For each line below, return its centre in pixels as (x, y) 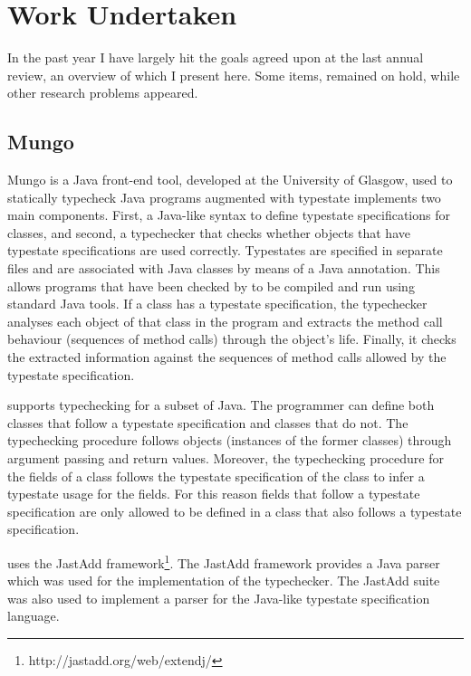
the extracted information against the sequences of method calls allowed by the (227, 357)
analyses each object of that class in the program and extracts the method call (225, 321)
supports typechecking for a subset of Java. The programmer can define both (221, 405)
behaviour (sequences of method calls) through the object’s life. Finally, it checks (232, 339)
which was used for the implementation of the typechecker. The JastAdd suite (224, 581)
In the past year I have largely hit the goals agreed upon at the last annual (216, 57)
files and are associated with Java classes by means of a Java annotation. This (224, 268)
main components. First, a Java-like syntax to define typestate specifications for (229, 215)
